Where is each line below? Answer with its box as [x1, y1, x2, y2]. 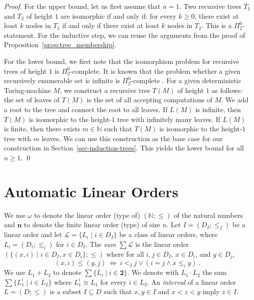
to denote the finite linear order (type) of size [24, 219, 160, 230]
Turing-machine [4, 85, 51, 95]
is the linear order [135, 239, 189, 249]
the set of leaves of [4, 94, 60, 105]
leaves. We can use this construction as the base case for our [41, 133, 223, 143]
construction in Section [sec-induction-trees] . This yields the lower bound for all [4, 143, 244, 153]
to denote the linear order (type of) [34, 210, 140, 220]
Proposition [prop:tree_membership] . [4, 39, 117, 50]
